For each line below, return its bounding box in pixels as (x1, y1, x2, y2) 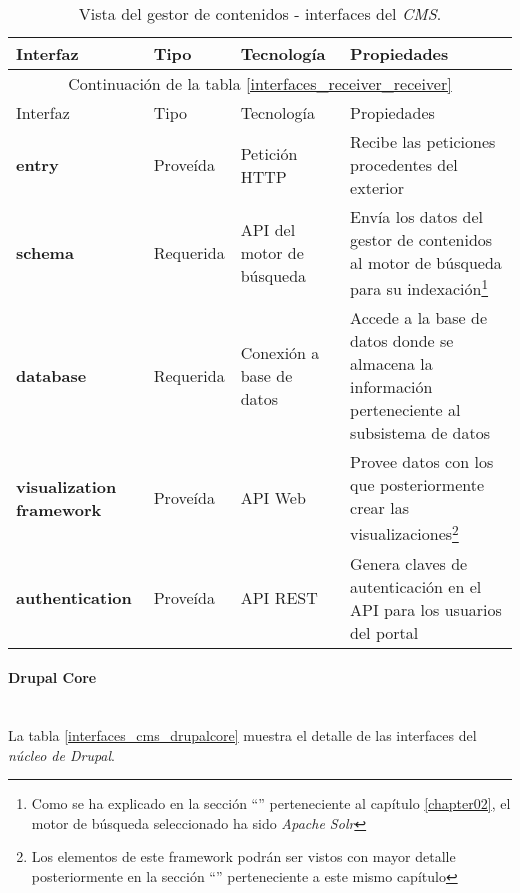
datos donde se (350, 329, 454, 353)
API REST (240, 586, 318, 610)
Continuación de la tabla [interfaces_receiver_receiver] (68, 72, 452, 95)
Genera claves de (350, 551, 468, 575)
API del (240, 218, 296, 242)
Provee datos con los (350, 450, 494, 474)
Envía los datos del (350, 205, 483, 228)
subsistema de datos (350, 421, 490, 445)
